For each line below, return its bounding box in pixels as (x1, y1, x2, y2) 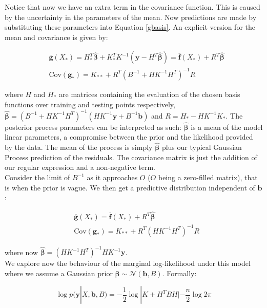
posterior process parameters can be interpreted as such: (5, 121, 181, 132)
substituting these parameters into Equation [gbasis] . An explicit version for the (5, 22, 255, 32)
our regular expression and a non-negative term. (5, 162, 155, 172)
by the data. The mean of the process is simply (5, 142, 153, 152)
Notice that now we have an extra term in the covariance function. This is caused (5, 2, 260, 12)
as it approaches (87, 172, 138, 183)
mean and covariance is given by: (5, 31, 108, 42)
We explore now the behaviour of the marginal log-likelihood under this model (5, 258, 251, 268)
